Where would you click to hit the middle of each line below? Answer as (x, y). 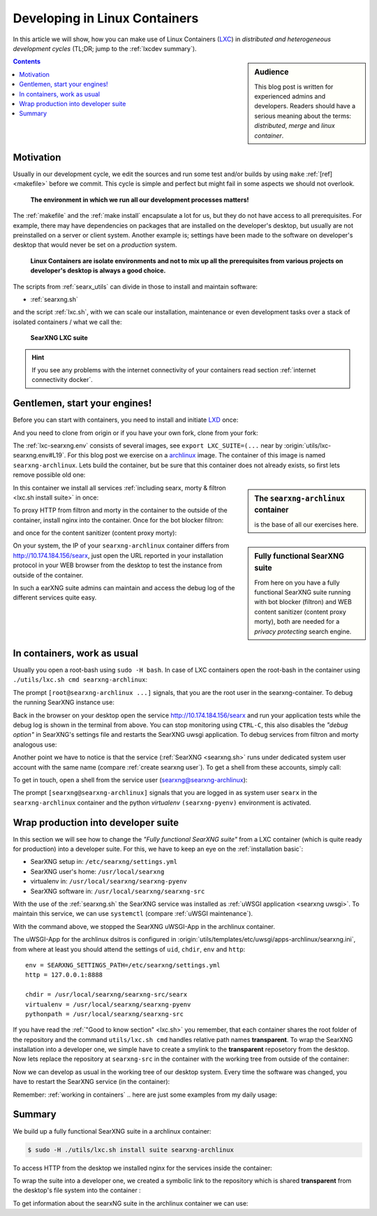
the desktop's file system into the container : (77, 1190)
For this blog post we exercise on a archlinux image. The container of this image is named (197, 455)
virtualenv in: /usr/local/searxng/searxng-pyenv (109, 881)
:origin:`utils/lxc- (308, 445)
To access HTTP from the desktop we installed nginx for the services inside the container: (142, 1168)
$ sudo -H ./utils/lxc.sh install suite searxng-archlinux (131, 1150)
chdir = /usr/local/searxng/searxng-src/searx (106, 995)
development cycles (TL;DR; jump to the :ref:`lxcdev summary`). (105, 48)
